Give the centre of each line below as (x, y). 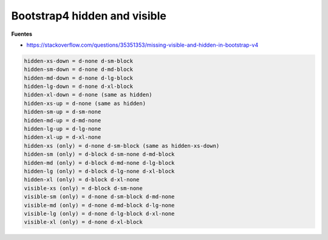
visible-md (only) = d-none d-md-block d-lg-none (99, 205)
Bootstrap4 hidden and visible (89, 16)
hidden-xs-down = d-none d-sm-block (79, 61)
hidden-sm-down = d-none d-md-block (79, 69)
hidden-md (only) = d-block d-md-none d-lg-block (99, 163)
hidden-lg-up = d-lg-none (63, 129)
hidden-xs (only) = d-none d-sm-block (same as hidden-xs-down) (122, 146)
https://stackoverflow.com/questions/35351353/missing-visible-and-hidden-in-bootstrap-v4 (142, 45)
